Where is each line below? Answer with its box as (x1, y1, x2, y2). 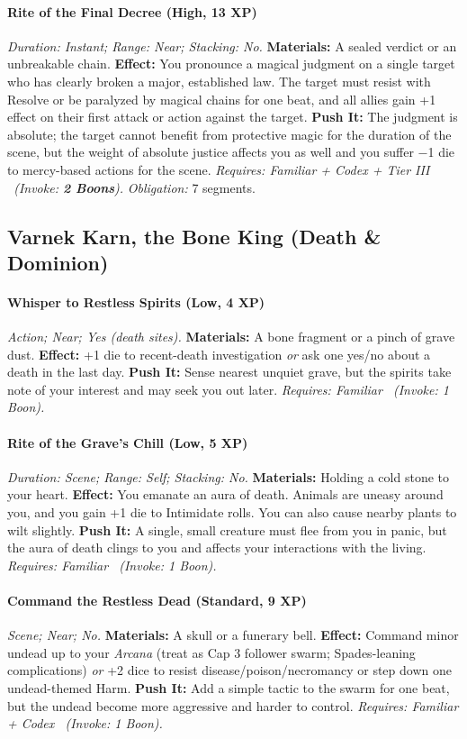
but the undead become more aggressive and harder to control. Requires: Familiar (7, 696, 459, 715)
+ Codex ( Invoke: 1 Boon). (7, 714, 163, 733)
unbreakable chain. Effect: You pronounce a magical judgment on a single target (7, 54, 455, 73)
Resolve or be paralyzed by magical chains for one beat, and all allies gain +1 (7, 89, 436, 108)
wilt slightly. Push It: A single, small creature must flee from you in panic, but (7, 520, 447, 539)
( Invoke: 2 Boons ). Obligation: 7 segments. (13, 178, 256, 196)
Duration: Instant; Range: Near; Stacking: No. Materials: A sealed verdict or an (7, 36, 457, 55)
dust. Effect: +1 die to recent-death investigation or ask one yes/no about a (7, 344, 431, 363)
